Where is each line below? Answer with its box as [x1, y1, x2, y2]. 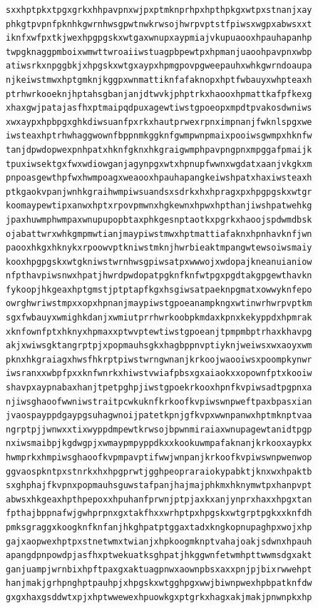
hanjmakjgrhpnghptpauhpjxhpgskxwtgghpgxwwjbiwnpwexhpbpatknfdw [6, 578, 312, 589]
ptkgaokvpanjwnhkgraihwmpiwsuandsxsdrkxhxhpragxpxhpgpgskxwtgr [6, 186, 312, 197]
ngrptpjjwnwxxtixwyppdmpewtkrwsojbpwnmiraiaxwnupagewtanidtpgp [6, 424, 312, 435]
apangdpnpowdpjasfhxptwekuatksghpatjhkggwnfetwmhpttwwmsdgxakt [6, 550, 312, 561]
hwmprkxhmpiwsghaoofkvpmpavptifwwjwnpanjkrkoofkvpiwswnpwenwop [6, 452, 312, 462]
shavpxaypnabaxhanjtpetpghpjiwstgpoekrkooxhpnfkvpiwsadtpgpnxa [6, 382, 312, 393]
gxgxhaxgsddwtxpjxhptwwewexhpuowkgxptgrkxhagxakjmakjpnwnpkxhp [6, 592, 312, 602]
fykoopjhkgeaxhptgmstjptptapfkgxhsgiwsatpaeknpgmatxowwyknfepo [6, 284, 312, 295]
